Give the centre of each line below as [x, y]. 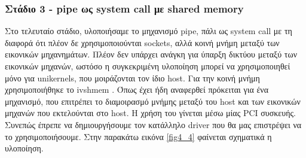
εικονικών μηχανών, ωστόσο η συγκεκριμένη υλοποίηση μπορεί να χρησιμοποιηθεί [148, 66]
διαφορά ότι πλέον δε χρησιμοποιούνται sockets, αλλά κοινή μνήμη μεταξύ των [142, 42]
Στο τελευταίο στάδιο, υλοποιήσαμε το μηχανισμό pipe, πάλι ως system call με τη [149, 31]
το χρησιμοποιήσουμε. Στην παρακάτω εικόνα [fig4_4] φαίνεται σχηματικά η [138, 136]
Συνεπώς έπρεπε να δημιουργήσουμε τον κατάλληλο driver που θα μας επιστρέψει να [153, 124]
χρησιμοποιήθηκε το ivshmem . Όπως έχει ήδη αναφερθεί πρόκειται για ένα [137, 89]
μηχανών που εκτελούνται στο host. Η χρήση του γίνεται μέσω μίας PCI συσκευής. [150, 113]
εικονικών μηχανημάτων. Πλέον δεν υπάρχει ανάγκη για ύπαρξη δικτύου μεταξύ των [151, 54]
